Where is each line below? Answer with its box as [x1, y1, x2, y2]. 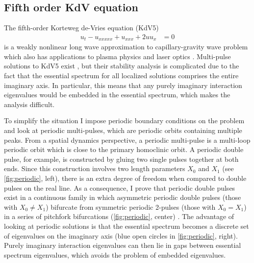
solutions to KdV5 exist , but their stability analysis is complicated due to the [4, 61, 239, 71]
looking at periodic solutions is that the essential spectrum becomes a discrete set [4, 220, 249, 231]
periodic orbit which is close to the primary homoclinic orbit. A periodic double [4, 144, 244, 154]
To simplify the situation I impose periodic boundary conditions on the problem [4, 115, 245, 126]
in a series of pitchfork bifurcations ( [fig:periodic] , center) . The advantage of [4, 211, 234, 221]
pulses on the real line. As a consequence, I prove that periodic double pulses [4, 182, 235, 193]
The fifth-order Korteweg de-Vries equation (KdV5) [4, 22, 159, 33]
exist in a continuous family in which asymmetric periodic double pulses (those [4, 192, 241, 202]
